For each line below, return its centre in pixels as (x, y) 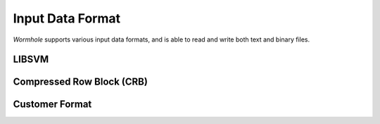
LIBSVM (31, 60)
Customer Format (52, 105)
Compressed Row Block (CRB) (80, 82)
